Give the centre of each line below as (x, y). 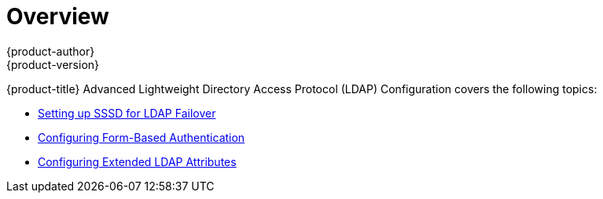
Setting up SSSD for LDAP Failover (127, 113)
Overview (58, 16)
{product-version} (53, 64)
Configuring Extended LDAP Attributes (137, 161)
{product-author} (51, 51)
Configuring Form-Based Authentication (142, 137)
